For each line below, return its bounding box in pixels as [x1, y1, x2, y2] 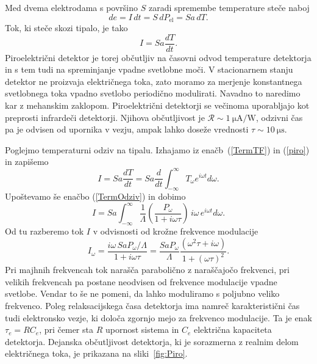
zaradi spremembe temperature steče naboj [148, 1, 310, 13]
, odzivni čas [255, 111, 303, 123]
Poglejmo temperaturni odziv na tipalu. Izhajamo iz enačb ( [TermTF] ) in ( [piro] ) [5, 143, 310, 156]
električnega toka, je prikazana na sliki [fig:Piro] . [5, 347, 188, 360]
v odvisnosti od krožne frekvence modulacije [93, 225, 258, 238]
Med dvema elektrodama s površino [5, 1, 138, 13]
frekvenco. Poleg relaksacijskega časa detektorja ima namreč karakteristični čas [5, 299, 300, 311]
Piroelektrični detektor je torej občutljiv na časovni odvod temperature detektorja [5, 51, 312, 64]
